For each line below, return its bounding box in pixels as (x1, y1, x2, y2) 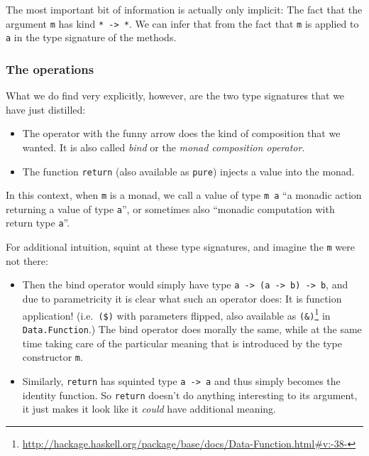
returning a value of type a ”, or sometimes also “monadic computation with (6, 201, 335, 216)
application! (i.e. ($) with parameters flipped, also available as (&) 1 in (22, 305, 331, 322)
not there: (6, 253, 48, 268)
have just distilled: (6, 102, 86, 116)
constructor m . (22, 349, 83, 364)
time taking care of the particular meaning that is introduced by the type (22, 335, 342, 350)
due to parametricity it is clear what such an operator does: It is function (22, 291, 342, 306)
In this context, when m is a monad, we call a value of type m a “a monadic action (6, 188, 362, 202)
